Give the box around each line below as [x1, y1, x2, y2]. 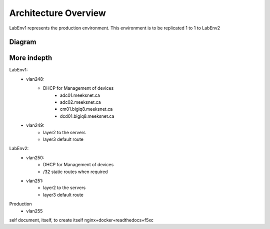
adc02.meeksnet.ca [60, 99, 101, 105]
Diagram [9, 38, 36, 46]
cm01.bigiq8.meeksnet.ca [60, 106, 113, 112]
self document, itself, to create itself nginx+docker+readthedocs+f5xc [9, 217, 154, 223]
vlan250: [26, 155, 44, 161]
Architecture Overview [9, 7, 106, 18]
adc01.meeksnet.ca [60, 92, 100, 98]
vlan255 [26, 208, 43, 214]
